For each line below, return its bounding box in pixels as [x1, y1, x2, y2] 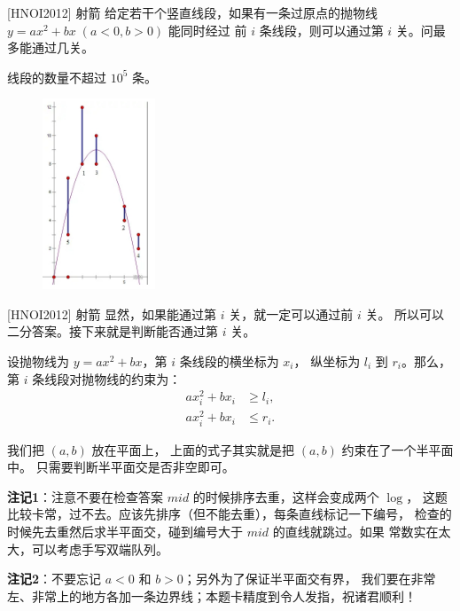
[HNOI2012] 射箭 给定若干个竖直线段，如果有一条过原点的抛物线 [7, 4, 378, 21]
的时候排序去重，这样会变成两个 [192, 487, 379, 505]
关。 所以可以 [365, 304, 445, 323]
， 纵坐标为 [293, 351, 361, 370]
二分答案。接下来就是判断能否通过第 [7, 322, 218, 341]
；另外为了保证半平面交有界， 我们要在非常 [183, 569, 436, 588]
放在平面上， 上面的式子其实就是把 [91, 440, 295, 458]
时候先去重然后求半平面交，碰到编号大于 [7, 522, 243, 541]
